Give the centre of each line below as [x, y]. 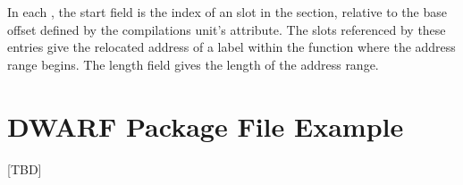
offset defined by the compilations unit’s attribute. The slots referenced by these [227, 29]
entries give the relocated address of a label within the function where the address [231, 47]
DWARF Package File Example [206, 126]
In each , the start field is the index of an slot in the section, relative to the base [227, 12]
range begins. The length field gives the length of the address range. [193, 64]
